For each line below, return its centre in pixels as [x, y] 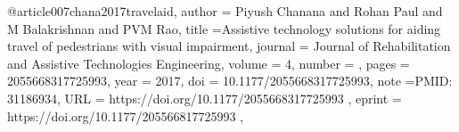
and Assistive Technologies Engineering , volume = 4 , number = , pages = [209, 63]
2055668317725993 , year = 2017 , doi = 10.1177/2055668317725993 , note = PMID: [230, 81]
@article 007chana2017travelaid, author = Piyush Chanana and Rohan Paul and [225, 11]
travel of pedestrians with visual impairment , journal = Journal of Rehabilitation [229, 46]
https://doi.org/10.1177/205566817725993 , [125, 115]
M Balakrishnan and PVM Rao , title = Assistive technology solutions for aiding [224, 28]
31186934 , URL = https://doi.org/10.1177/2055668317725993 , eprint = [205, 98]
